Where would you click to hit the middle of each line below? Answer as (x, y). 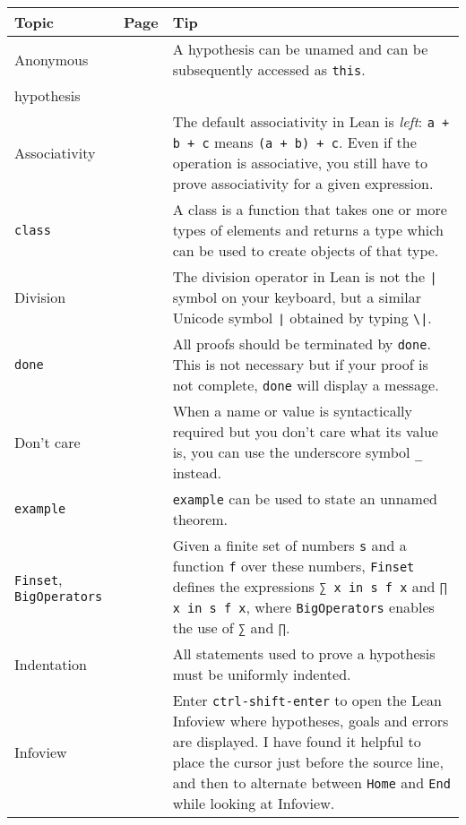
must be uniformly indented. (262, 674)
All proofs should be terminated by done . (302, 344)
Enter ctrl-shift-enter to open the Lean (307, 700)
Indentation (51, 664)
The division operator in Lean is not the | (305, 276)
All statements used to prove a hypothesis (304, 653)
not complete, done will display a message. (306, 385)
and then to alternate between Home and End (311, 782)
